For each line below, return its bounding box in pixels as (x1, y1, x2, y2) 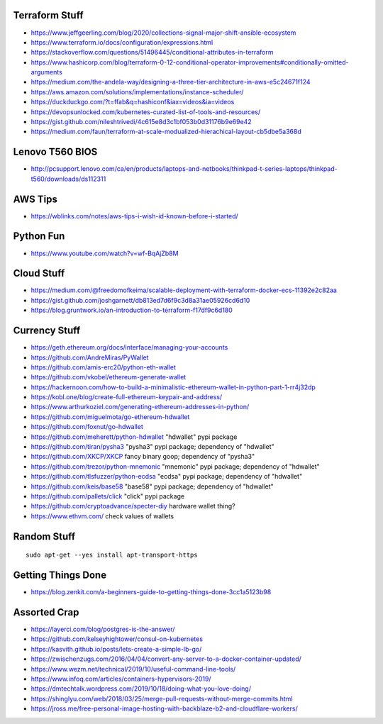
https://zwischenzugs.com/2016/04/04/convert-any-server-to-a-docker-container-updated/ (30, 655, 301, 663)
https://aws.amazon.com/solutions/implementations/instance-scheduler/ (30, 87, 244, 96)
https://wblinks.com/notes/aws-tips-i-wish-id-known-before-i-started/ (30, 211, 239, 220)
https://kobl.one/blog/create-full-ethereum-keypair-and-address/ (30, 393, 223, 401)
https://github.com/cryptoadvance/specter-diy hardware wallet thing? (30, 502, 235, 511)
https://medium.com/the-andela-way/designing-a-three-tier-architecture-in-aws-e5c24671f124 (30, 78, 311, 87)
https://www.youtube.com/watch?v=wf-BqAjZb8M (30, 249, 179, 257)
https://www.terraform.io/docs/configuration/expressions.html (30, 38, 213, 46)
